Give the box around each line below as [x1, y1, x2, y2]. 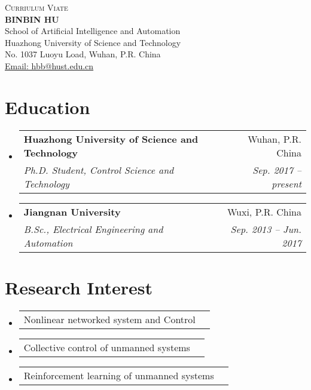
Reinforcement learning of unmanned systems [23, 368, 214, 382]
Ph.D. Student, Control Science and [23, 162, 174, 177]
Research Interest [5, 275, 153, 299]
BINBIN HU [5, 13, 59, 25]
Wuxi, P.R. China [227, 204, 301, 219]
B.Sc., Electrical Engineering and [23, 222, 163, 236]
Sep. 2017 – [252, 162, 301, 177]
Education [5, 94, 90, 119]
